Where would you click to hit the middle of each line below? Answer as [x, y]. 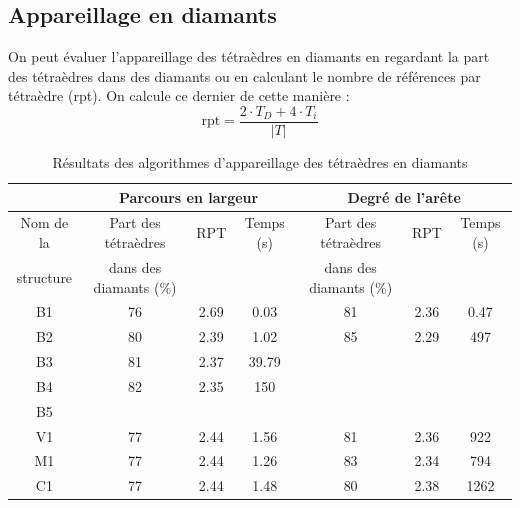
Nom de [44, 222]
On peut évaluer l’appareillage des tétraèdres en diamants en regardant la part [249, 56]
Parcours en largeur [189, 196]
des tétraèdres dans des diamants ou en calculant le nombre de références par [244, 75]
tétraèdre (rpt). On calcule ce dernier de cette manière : [179, 95]
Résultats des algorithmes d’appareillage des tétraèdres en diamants [260, 162]
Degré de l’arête [404, 196]
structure [44, 276]
